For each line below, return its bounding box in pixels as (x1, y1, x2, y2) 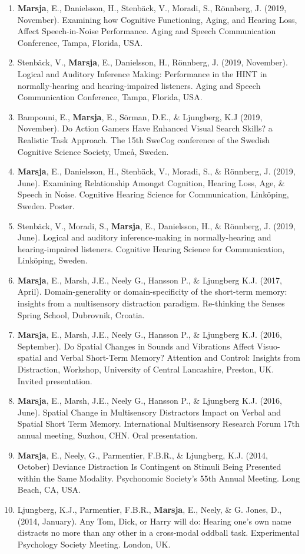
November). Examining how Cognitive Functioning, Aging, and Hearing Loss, (17, 13, 297, 25)
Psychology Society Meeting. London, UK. (17, 537, 171, 550)
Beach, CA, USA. (17, 483, 81, 496)
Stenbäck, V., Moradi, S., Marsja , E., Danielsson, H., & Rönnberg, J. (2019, (17, 219, 296, 232)
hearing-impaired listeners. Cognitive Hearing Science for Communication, (17, 242, 285, 255)
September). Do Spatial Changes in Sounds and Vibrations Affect (17, 339, 254, 352)
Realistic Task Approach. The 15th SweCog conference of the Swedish (17, 133, 270, 146)
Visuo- (257, 339, 280, 352)
